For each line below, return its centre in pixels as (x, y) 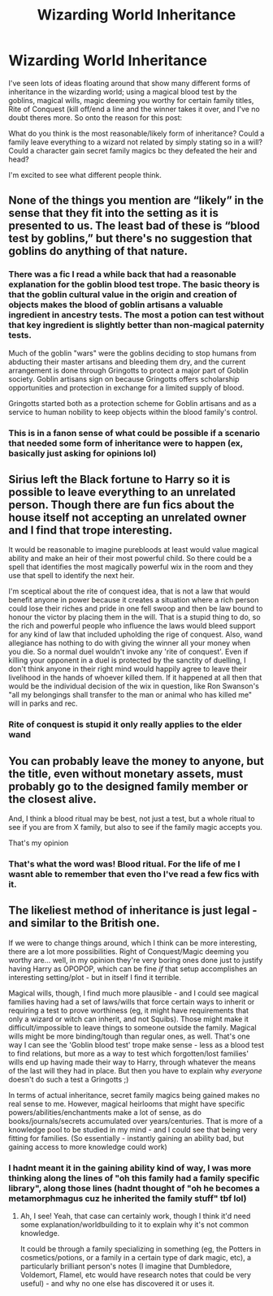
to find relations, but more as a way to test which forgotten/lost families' (129, 1053)
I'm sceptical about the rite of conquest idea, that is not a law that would (129, 591)
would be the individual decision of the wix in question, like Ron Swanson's (134, 686)
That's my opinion (39, 843)
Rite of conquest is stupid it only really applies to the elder (125, 724)
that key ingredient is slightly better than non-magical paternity (136, 325)
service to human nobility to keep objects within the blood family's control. (133, 412)
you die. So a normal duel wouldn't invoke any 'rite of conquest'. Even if (128, 652)
